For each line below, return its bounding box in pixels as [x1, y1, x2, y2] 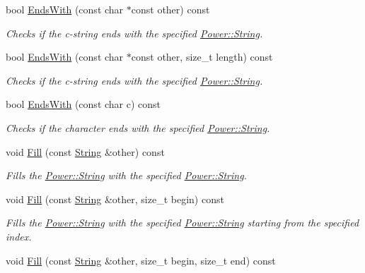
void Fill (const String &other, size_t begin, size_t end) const [6, 253, 276, 267]
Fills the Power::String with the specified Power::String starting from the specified [6, 215, 359, 230]
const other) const [131, 2, 210, 16]
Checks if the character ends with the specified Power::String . [6, 120, 270, 135]
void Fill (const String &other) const [6, 144, 165, 159]
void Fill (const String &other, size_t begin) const [6, 191, 224, 206]
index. [6, 229, 32, 243]
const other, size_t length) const [131, 49, 273, 64]
